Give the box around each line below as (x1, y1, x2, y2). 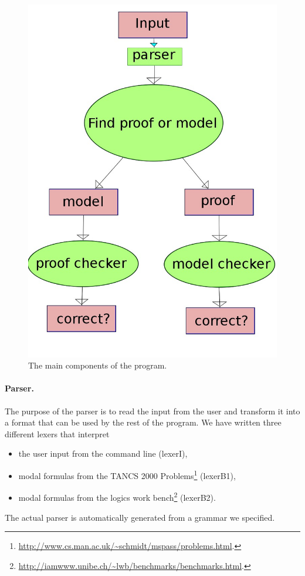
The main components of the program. (28, 359, 167, 371)
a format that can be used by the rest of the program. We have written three (5, 416, 282, 428)
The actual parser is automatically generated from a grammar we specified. (5, 511, 275, 523)
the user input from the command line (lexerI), (18, 447, 188, 460)
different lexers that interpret (5, 427, 110, 440)
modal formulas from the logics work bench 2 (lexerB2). (18, 490, 216, 503)
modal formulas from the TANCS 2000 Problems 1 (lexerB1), (18, 468, 236, 481)
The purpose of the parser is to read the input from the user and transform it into (5, 404, 300, 417)
